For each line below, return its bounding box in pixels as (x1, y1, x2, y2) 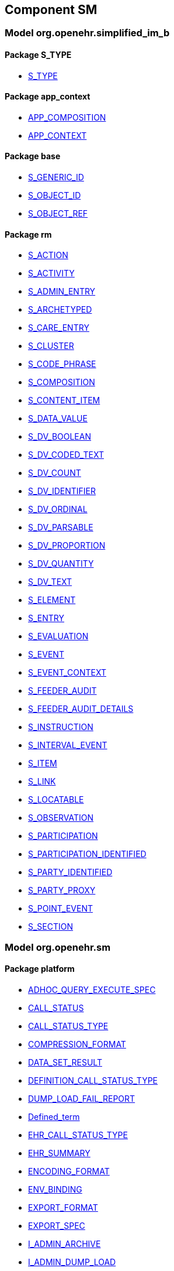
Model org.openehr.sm (5, 941, 111, 953)
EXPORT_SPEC (28, 1220, 85, 1231)
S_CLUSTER (28, 341, 74, 351)
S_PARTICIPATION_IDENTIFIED (28, 849, 147, 859)
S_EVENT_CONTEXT (28, 667, 106, 678)
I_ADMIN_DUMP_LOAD (28, 1256, 116, 1267)
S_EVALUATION (28, 631, 89, 642)
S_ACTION (28, 250, 68, 261)
